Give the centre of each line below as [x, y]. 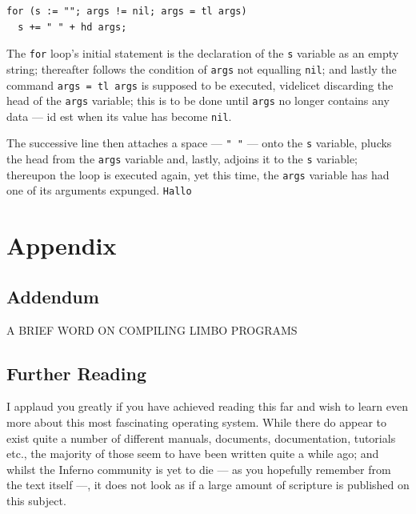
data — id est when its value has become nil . [119, 116]
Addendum [53, 296]
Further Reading [76, 373]
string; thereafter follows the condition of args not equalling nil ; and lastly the [202, 68]
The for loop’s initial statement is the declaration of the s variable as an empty [203, 53]
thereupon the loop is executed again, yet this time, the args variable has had [198, 174]
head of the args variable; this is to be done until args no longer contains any [198, 100]
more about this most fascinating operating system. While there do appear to [196, 422]
